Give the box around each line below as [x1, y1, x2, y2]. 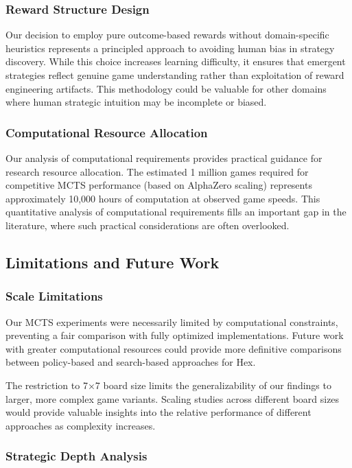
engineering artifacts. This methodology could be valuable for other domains [5, 81, 327, 95]
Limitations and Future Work [5, 251, 220, 272]
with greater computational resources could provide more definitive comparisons [5, 341, 342, 355]
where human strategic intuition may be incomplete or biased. [5, 95, 267, 109]
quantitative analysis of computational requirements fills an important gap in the [5, 204, 347, 219]
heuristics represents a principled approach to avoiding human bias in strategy [5, 40, 335, 55]
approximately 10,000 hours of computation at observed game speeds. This [5, 191, 320, 205]
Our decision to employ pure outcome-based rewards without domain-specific [5, 27, 329, 42]
